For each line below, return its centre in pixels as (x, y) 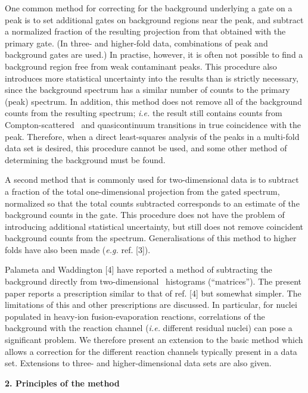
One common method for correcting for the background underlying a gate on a (149, 8)
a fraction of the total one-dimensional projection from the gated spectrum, (142, 191)
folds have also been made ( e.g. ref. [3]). (78, 249)
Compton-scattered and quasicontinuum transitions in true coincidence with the (153, 124)
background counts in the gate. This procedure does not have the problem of (145, 215)
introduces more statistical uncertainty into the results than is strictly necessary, (152, 78)
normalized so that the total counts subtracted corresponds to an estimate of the (152, 203)
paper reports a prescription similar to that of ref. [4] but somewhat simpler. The (153, 293)
